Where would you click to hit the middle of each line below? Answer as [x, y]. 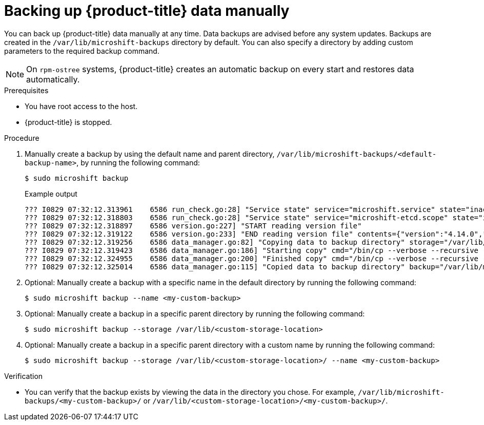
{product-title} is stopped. [68, 122]
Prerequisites [26, 90]
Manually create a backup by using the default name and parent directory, [150, 154]
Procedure [22, 138]
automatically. [53, 79]
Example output [51, 194]
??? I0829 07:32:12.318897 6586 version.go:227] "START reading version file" [193, 226]
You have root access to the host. [81, 106]
